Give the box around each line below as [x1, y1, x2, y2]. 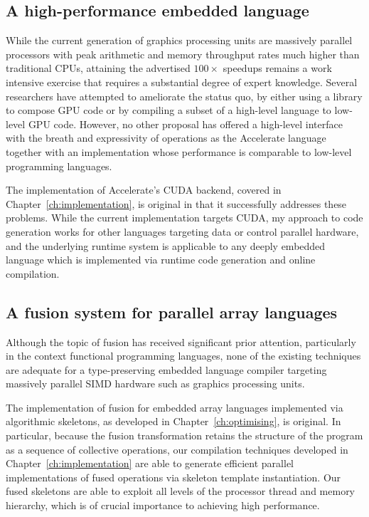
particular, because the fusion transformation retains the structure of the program [6, 428, 363, 443]
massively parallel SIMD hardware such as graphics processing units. [6, 376, 305, 391]
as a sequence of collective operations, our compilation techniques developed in [6, 442, 348, 456]
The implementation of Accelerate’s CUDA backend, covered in [6, 182, 282, 197]
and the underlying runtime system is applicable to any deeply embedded [6, 238, 326, 253]
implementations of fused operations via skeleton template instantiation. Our [6, 469, 341, 484]
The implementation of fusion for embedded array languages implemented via [6, 399, 343, 414]
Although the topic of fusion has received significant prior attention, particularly [6, 334, 356, 349]
